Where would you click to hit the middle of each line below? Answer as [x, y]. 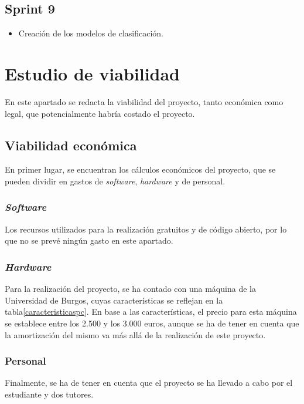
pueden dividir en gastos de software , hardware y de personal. [115, 181]
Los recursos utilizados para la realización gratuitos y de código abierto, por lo [146, 229]
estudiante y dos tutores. [49, 394]
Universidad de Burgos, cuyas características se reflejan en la [114, 300]
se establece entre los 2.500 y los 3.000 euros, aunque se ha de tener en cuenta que [152, 323]
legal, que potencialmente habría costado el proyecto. [100, 113]
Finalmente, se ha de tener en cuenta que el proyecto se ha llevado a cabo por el [149, 383]
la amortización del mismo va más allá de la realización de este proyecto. [135, 334]
